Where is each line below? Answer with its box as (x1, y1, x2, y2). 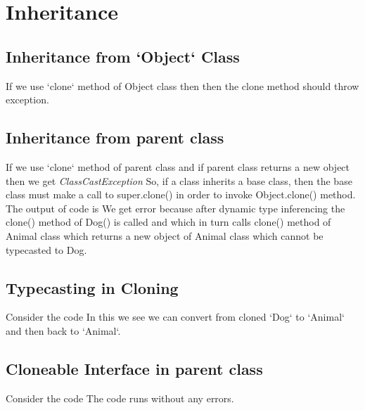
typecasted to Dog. (6, 242, 87, 257)
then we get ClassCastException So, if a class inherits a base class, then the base (6, 173, 352, 188)
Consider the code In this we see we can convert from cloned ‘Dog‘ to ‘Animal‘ (6, 309, 345, 324)
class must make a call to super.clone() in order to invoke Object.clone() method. (6, 187, 356, 202)
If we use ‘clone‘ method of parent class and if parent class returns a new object (6, 159, 350, 174)
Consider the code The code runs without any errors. (6, 390, 234, 405)
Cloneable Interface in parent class (6, 357, 263, 379)
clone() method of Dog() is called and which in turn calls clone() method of (6, 214, 331, 229)
